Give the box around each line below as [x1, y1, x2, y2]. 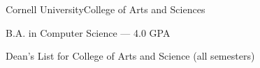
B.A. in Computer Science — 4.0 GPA [6, 25, 171, 40]
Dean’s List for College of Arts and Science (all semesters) [6, 49, 255, 63]
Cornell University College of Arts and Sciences [6, 2, 205, 16]
